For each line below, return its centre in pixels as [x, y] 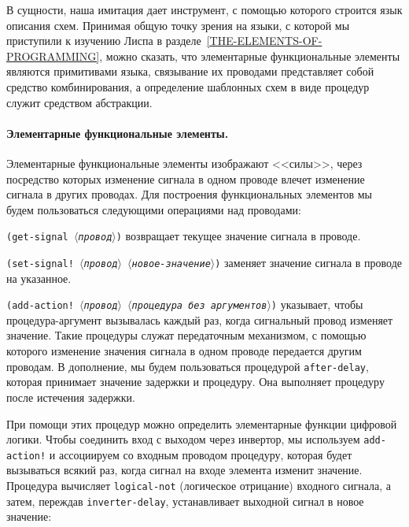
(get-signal [37, 238]
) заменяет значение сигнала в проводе [308, 262]
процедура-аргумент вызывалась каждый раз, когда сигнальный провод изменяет [200, 319]
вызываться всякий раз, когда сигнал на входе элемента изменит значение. [184, 470]
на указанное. [39, 278]
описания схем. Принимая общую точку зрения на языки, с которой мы [178, 25]
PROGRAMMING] [53, 56]
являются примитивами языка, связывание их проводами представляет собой [190, 71]
